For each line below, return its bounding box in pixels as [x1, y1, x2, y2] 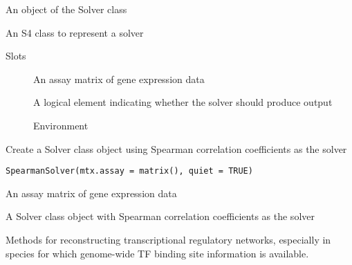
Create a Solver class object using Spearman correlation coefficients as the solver [6, 141, 347, 156]
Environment [33, 118, 89, 132]
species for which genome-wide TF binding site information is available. [6, 246, 309, 260]
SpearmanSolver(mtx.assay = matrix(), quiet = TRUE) [6, 166, 253, 176]
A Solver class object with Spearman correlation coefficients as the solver [6, 209, 315, 223]
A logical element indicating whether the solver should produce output [33, 95, 333, 109]
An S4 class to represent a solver [6, 25, 144, 39]
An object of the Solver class [6, 2, 127, 16]
